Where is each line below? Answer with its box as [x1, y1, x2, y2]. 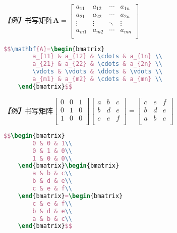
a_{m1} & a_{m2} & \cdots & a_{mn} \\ [32, 75, 163, 83]
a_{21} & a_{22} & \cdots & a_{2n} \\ [32, 60, 163, 68]
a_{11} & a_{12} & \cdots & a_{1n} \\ [32, 53, 163, 60]
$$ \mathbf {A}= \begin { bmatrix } [4, 45, 105, 53]
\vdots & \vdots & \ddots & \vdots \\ [32, 68, 163, 75]
